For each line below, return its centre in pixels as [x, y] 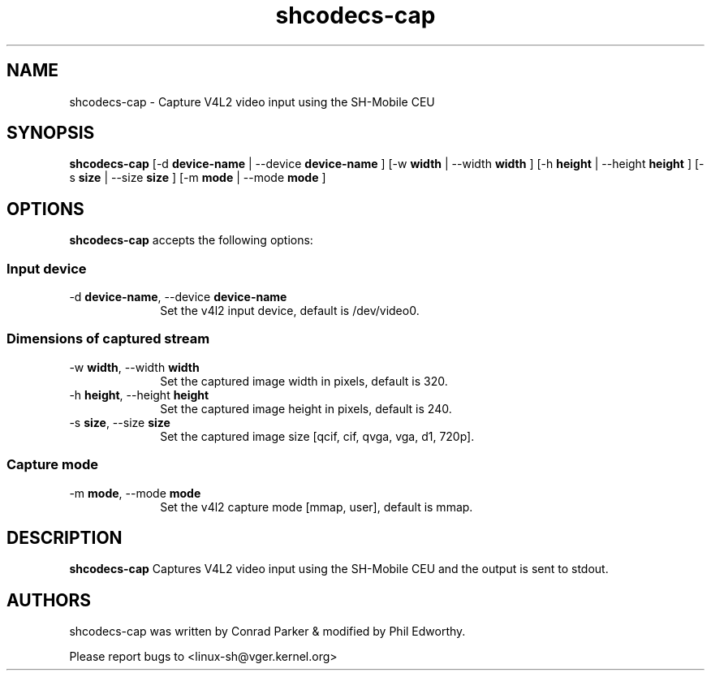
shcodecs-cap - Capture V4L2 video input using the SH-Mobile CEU [252, 101]
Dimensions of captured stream [108, 339]
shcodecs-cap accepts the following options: [191, 240]
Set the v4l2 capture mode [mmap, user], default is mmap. [317, 507]
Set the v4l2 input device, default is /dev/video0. [290, 311]
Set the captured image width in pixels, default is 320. [304, 381]
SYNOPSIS [51, 133]
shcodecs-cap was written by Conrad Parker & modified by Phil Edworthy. [267, 632]
